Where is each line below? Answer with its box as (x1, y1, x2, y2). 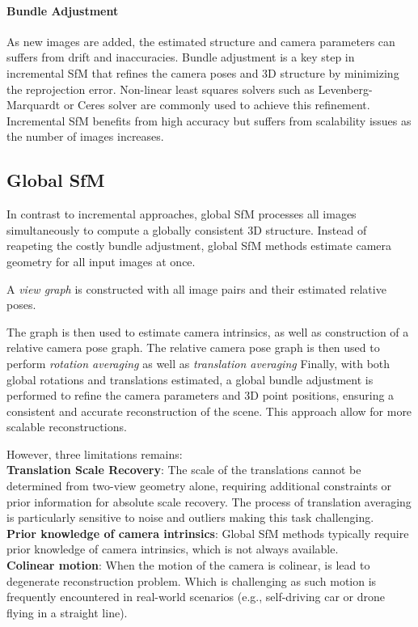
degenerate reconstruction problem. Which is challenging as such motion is (6, 572, 377, 589)
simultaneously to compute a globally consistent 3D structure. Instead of (6, 221, 367, 238)
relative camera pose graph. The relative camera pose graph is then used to (6, 339, 380, 356)
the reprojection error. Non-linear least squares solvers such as (6, 80, 315, 97)
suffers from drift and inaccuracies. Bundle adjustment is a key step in (6, 49, 355, 66)
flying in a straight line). (6, 604, 128, 621)
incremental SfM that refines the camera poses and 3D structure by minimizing (6, 64, 399, 81)
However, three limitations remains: (6, 445, 183, 462)
